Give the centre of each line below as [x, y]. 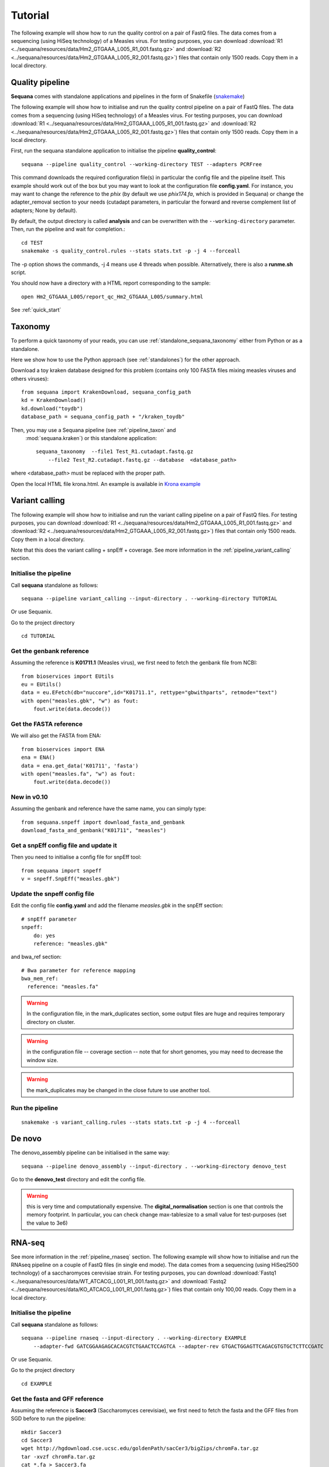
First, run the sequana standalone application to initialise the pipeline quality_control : [114, 151]
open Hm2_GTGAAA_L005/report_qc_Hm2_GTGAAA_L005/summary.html [112, 297]
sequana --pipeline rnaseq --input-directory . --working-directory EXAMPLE [134, 1338]
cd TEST [32, 243]
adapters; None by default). [44, 210]
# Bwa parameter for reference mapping [78, 970]
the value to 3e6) [47, 1223]
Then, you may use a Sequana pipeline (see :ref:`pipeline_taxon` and [93, 430]
